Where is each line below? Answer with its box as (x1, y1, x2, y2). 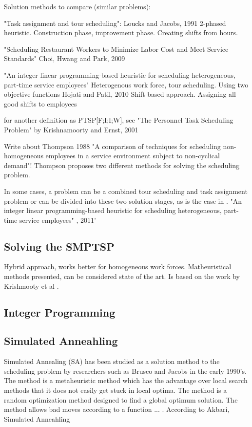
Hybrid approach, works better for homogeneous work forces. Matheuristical (4, 261, 232, 272)
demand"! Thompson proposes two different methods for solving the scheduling (4, 160, 239, 170)
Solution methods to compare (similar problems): (4, 1, 151, 11)
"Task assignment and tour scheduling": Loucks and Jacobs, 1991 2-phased (4, 18, 226, 28)
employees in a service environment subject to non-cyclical (45, 150, 220, 161)
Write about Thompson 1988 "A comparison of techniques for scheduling (4, 141, 221, 151)
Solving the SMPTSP (4, 238, 115, 254)
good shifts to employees (4, 98, 77, 108)
